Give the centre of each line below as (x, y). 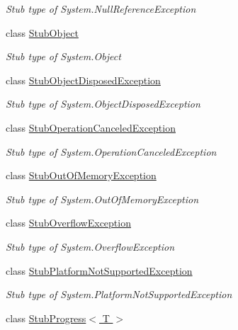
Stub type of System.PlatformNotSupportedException (119, 294)
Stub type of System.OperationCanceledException (111, 151)
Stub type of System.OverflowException (90, 246)
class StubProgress (46, 318)
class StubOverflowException (68, 223)
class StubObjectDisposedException (83, 80)
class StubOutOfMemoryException (81, 175)
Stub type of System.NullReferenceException (101, 8)
